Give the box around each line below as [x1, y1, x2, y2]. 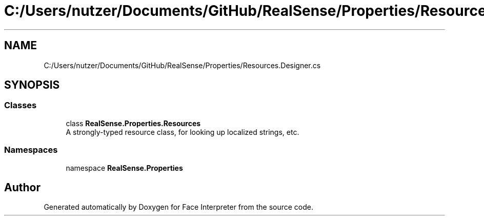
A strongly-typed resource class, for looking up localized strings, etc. [66, 127, 299, 136]
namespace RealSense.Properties [66, 163, 183, 172]
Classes [4, 100, 37, 111]
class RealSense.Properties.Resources [66, 118, 201, 128]
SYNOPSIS [4, 78, 60, 92]
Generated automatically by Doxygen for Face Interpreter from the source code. [44, 203, 313, 212]
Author [4, 181, 41, 194]
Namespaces [4, 145, 58, 155]
